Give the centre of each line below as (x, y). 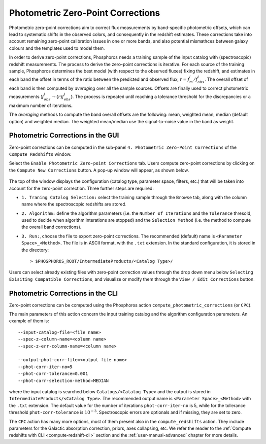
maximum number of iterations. (41, 105)
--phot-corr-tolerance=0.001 (53, 374)
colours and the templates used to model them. (57, 48)
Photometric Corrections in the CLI (64, 293)
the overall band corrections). (51, 227)
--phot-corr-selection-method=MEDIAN (64, 380)
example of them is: (29, 321)
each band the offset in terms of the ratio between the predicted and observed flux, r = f (99, 79)
